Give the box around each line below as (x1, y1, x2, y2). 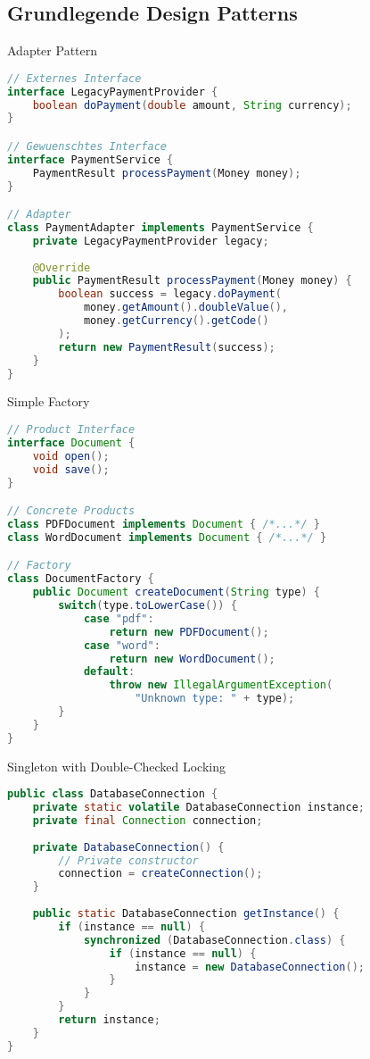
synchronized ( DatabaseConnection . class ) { (83, 933, 346, 946)
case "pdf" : (83, 612, 154, 625)
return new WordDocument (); (109, 652, 275, 665)
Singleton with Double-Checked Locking (7, 756, 226, 775)
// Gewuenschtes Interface (7, 139, 167, 153)
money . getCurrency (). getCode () (83, 314, 269, 328)
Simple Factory (7, 392, 90, 411)
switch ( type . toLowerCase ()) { (58, 599, 237, 613)
